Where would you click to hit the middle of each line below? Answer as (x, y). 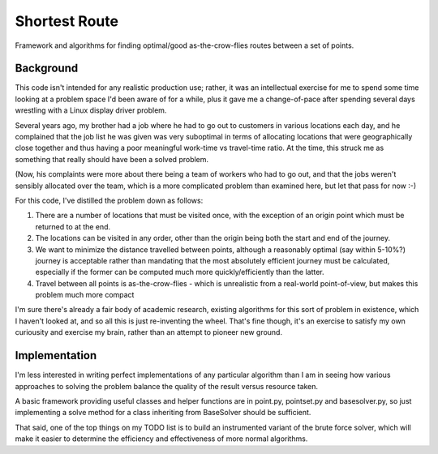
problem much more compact (85, 295)
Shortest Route (67, 21)
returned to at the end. (73, 226)
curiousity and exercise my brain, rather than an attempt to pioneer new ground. (149, 332)
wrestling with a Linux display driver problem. (91, 110)
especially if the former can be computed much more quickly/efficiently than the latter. (180, 272)
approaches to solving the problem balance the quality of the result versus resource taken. (167, 386)
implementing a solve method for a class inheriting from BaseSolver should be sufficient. (163, 413)
